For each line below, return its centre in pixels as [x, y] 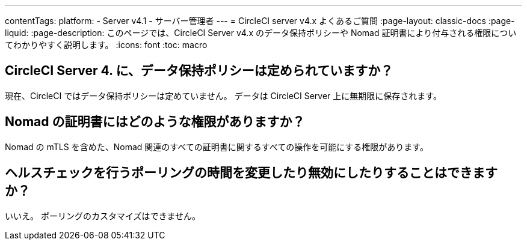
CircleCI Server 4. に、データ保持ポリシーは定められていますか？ [199, 71]
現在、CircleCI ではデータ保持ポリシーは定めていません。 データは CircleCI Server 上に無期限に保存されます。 [223, 95]
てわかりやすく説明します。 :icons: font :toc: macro [106, 45]
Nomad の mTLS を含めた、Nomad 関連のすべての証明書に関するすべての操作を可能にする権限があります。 [217, 147]
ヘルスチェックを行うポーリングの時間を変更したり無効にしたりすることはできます [251, 173]
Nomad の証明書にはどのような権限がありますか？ [155, 122]
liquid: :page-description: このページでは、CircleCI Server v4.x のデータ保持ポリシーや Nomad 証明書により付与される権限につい [261, 33]
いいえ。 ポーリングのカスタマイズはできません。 [103, 216]
